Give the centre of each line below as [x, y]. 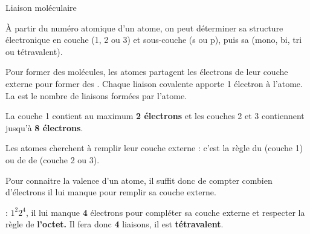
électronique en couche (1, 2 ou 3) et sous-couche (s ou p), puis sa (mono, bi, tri [154, 40]
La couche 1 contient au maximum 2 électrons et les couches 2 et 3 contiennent [155, 116]
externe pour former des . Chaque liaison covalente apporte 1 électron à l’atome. [154, 83]
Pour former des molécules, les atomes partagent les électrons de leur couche [147, 72]
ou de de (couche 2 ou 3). [53, 159]
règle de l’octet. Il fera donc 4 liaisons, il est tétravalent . [115, 224]
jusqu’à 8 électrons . [44, 127]
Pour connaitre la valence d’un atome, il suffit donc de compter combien [139, 180]
